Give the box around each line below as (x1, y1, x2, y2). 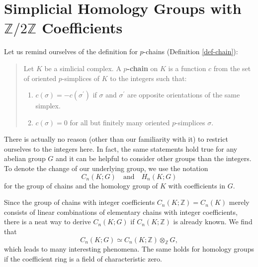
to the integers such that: (110, 73, 187, 83)
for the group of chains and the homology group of (4, 180, 158, 190)
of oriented (23, 73, 57, 83)
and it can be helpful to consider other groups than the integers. (56, 153, 252, 164)
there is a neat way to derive (4, 216, 91, 227)
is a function (168, 63, 206, 73)
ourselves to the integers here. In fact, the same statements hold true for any (4, 143, 238, 154)
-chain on (127, 63, 158, 73)
